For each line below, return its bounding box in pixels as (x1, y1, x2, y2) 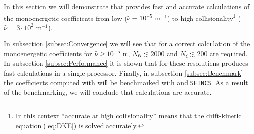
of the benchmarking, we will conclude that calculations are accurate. (4, 87, 212, 97)
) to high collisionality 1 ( (167, 11, 241, 23)
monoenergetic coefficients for (4, 48, 92, 58)
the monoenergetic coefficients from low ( (4, 13, 127, 23)
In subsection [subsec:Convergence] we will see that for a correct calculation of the (4, 38, 250, 49)
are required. (210, 48, 248, 58)
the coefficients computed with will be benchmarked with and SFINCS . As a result (4, 77, 248, 87)
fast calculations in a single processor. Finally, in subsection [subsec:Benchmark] (4, 68, 243, 78)
